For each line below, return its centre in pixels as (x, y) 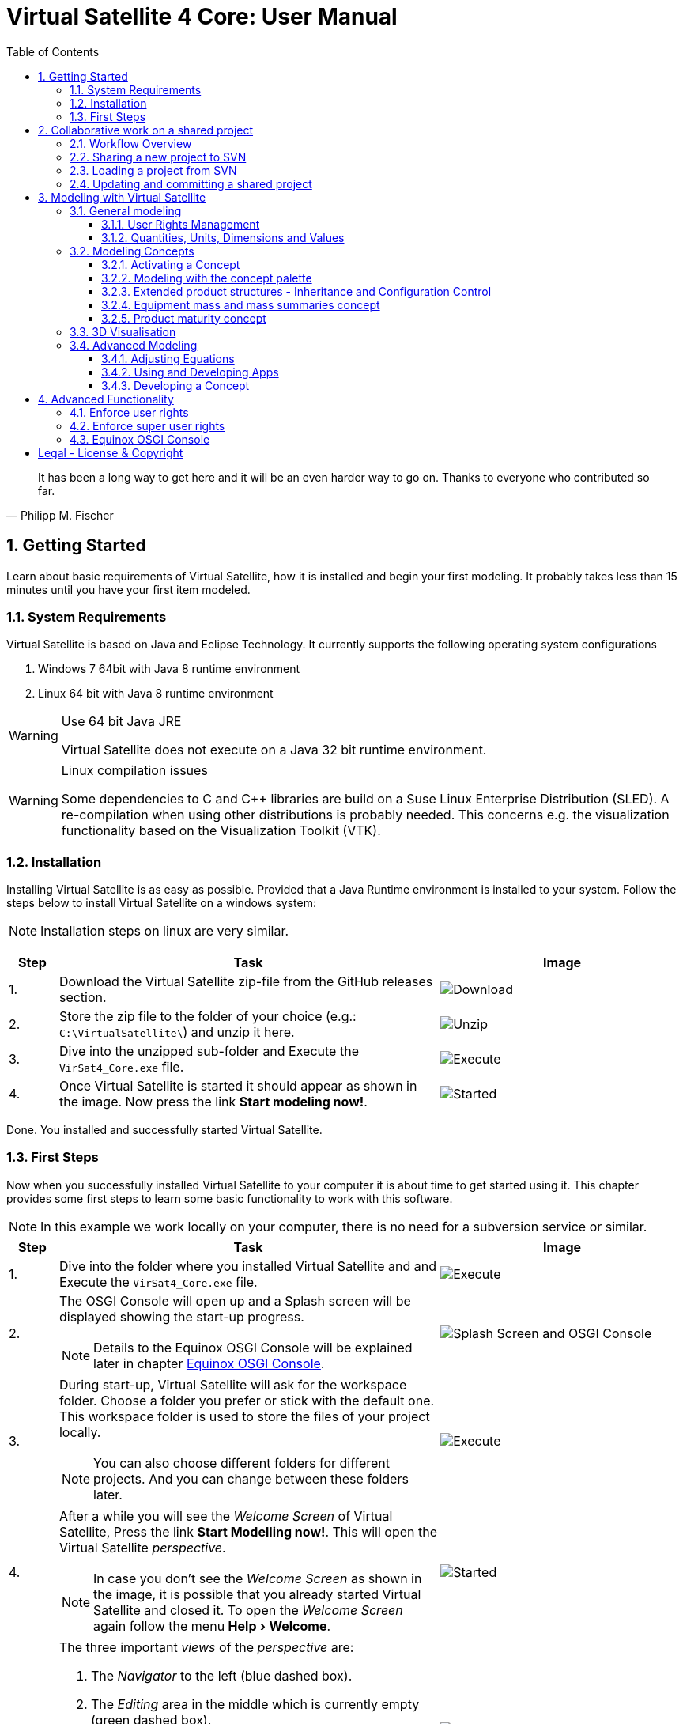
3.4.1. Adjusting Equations (168, 358)
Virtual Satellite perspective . (142, 1547)
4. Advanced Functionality (106, 399)
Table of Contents (53, 51)
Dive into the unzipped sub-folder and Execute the (209, 1051)
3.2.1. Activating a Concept (171, 264)
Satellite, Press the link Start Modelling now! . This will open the (248, 1531)
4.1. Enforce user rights (129, 412)
